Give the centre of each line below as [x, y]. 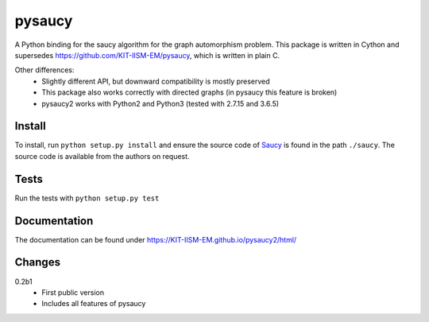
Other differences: [44, 70]
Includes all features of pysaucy [94, 304]
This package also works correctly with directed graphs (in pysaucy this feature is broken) [189, 92]
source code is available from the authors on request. [102, 156]
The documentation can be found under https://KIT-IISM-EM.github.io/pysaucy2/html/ [156, 239]
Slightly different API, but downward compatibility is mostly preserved [156, 81]
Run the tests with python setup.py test [87, 198]
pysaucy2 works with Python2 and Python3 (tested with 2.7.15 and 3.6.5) [160, 103]
